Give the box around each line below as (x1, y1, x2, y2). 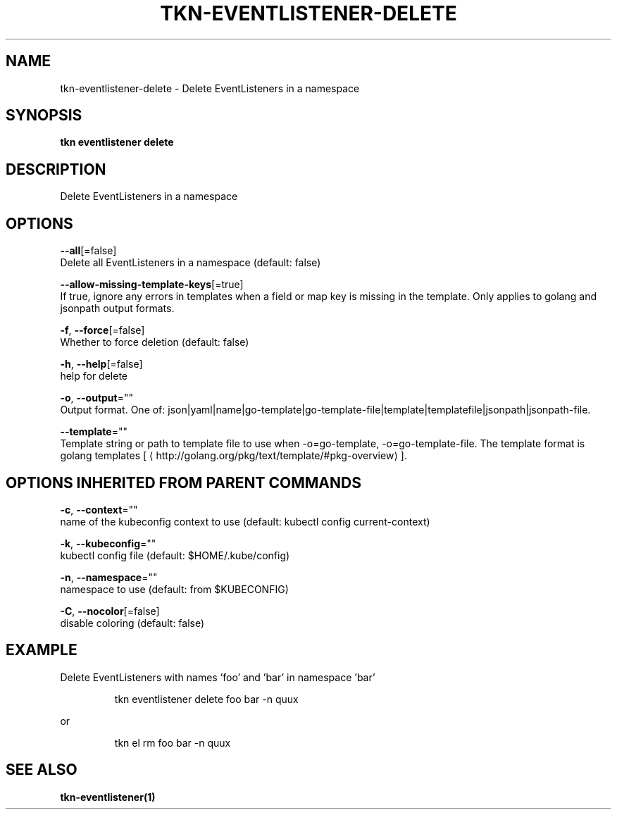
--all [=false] (60, 244, 117, 257)
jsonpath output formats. (60, 302, 175, 315)
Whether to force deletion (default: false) (60, 336, 249, 349)
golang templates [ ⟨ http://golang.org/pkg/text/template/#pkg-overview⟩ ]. (60, 449, 407, 462)
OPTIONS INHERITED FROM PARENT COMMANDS (6, 473, 361, 492)
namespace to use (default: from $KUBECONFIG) (60, 583, 289, 595)
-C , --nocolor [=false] (60, 604, 160, 617)
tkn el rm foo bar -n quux (114, 736, 231, 749)
